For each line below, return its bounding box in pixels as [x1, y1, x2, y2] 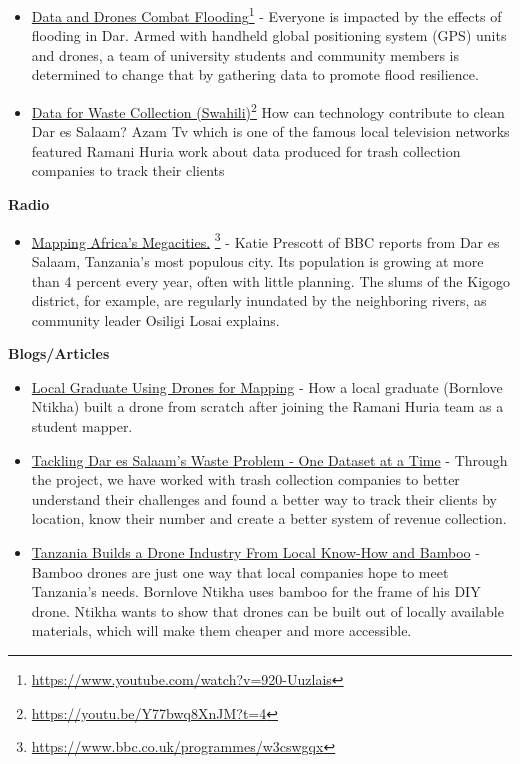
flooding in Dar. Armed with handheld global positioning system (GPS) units [31, 25, 507, 46]
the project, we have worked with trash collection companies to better [31, 469, 460, 490]
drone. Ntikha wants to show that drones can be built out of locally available [31, 600, 504, 621]
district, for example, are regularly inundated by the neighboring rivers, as [31, 290, 487, 311]
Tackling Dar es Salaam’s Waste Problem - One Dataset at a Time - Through [31, 449, 508, 470]
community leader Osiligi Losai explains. [31, 309, 280, 330]
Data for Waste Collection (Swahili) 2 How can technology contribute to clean [31, 99, 505, 122]
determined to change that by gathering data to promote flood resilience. [31, 64, 479, 85]
